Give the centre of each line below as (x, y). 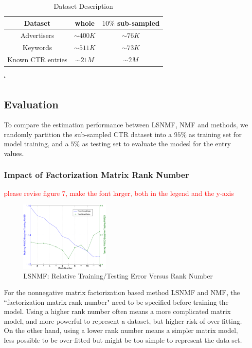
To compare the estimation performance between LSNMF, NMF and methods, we (126, 125)
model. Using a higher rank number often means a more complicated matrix (117, 311)
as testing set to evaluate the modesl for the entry (156, 144)
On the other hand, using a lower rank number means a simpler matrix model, (121, 330)
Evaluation (31, 104)
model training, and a (36, 144)
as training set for (215, 134)
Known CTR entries (37, 60)
